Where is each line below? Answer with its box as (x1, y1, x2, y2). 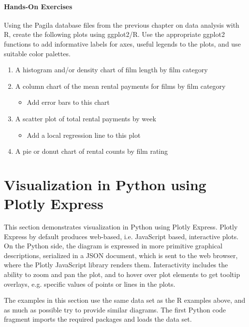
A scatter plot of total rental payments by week (15, 113, 156, 123)
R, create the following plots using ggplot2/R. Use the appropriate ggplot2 (4, 29, 225, 39)
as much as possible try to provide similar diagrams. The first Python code (4, 304, 226, 314)
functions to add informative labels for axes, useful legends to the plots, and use (4, 38, 241, 49)
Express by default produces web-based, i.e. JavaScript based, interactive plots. (4, 231, 239, 241)
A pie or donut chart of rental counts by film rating (15, 146, 168, 156)
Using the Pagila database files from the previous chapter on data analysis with (4, 19, 239, 30)
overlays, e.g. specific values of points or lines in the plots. (4, 278, 176, 289)
